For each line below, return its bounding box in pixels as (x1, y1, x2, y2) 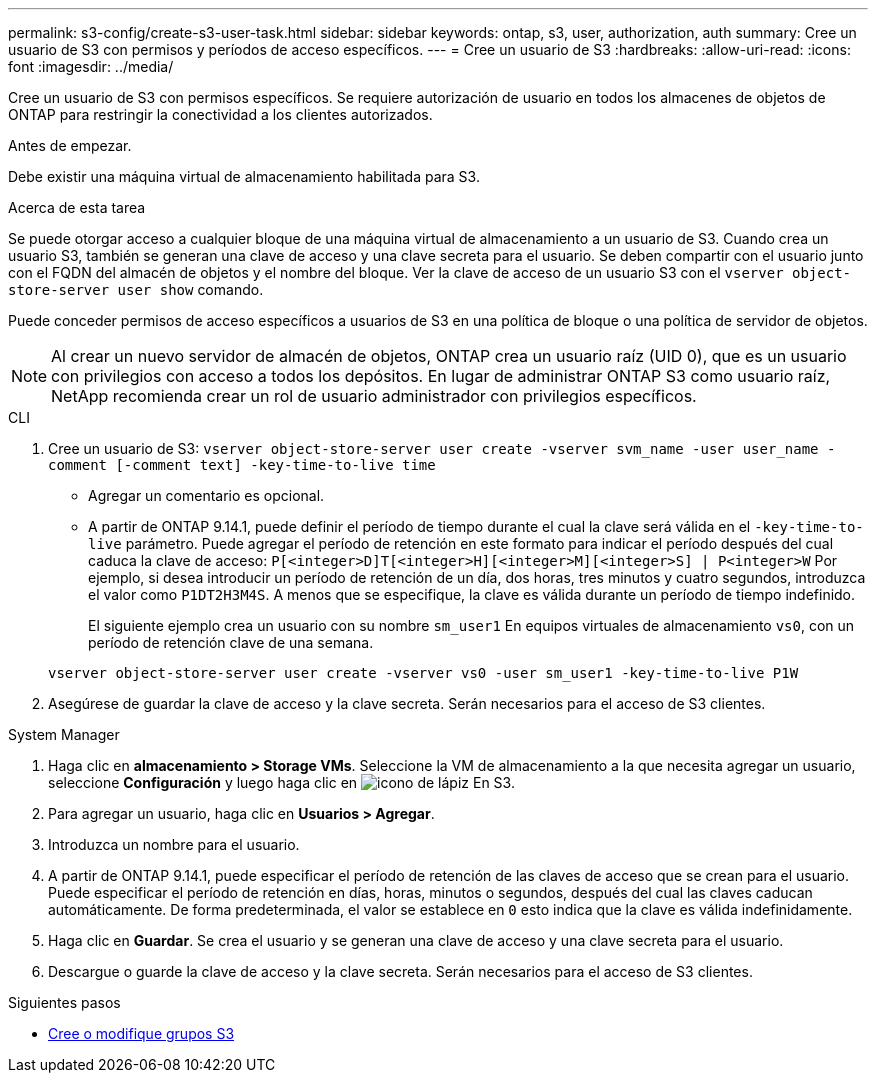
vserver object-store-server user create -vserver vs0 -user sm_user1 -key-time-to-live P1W (48, 665, 799, 681)
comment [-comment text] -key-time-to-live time (48, 457, 436, 473)
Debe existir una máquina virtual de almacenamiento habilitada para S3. (8, 168, 480, 185)
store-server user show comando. (8, 281, 264, 298)
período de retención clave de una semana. (88, 634, 374, 651)
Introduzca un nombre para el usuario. (48, 836, 300, 853)
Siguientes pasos (8, 994, 121, 1011)
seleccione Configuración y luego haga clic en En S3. (48, 774, 515, 791)
